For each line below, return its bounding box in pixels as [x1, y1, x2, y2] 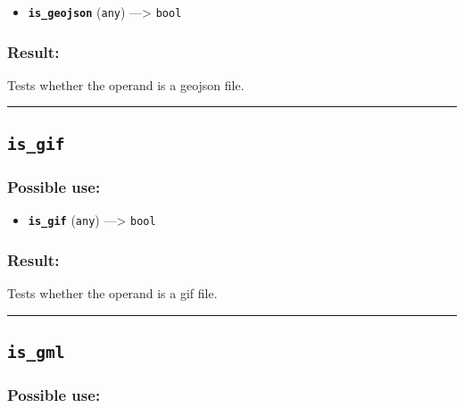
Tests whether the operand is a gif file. [7, 283, 218, 302]
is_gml [7, 342, 65, 362]
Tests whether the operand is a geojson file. [7, 75, 244, 94]
